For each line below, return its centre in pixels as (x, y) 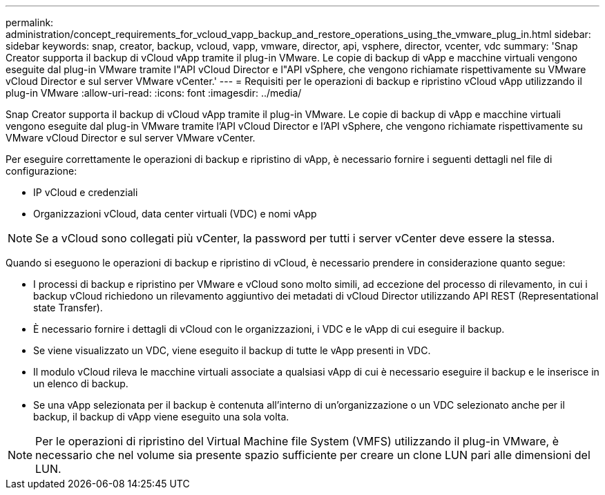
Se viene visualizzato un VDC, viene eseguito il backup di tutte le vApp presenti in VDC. (232, 350)
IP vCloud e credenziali (86, 192)
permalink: (30, 22)
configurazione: (41, 171)
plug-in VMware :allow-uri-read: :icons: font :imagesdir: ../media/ (154, 93)
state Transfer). (68, 308)
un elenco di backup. (81, 384)
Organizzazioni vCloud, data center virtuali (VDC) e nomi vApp (175, 214)
